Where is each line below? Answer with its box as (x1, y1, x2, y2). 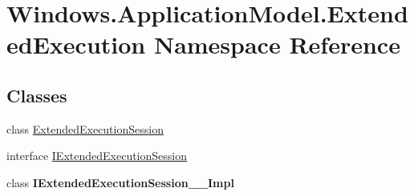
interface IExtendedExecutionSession (6, 147, 187, 164)
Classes (6, 82, 67, 107)
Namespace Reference (153, 28, 400, 61)
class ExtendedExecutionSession (6, 120, 164, 137)
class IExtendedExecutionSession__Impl (6, 174, 234, 190)
